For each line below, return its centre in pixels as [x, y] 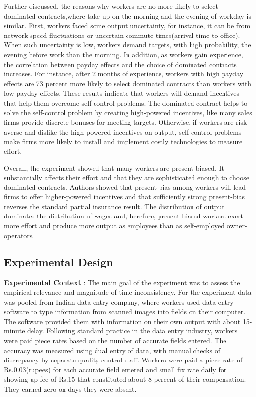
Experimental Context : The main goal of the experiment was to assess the [122, 282]
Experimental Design [59, 262]
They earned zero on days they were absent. [70, 388]
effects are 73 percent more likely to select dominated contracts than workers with [128, 83]
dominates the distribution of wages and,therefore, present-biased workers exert [124, 216]
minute [15, 331]
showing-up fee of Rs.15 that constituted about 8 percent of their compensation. [125, 379]
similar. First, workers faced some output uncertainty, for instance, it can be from [127, 25]
